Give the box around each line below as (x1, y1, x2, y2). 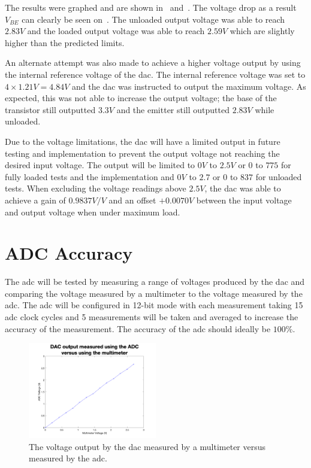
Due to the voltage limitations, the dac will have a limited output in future (5, 135, 280, 147)
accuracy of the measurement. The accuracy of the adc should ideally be (5, 322, 271, 335)
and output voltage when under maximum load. (5, 205, 180, 218)
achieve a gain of (5, 193, 66, 206)
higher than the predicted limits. (5, 36, 125, 48)
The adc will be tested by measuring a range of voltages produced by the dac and (5, 275, 305, 288)
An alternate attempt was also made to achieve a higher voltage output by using (5, 56, 301, 69)
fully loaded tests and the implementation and (5, 170, 174, 183)
